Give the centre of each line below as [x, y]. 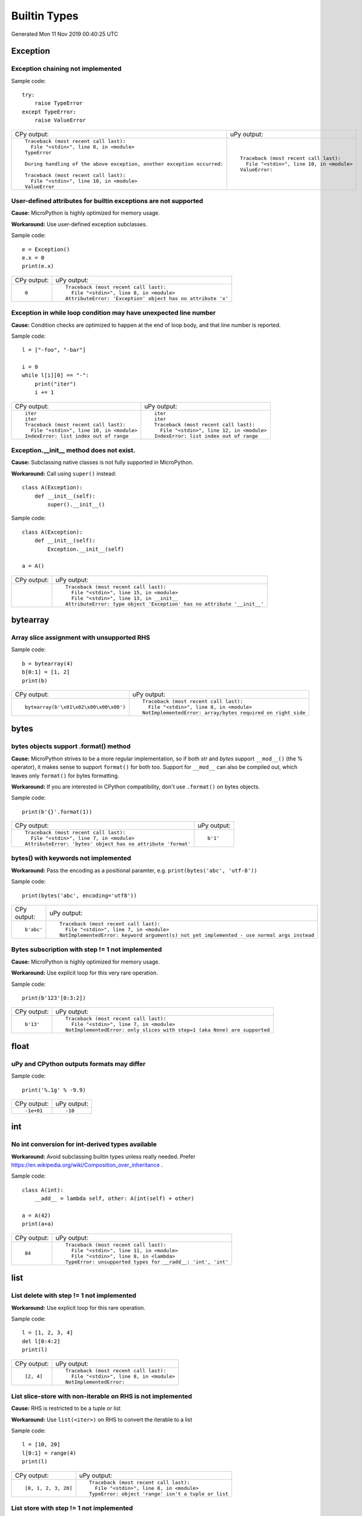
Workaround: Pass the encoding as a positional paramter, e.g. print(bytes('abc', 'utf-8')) [134, 870]
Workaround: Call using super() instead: [64, 474]
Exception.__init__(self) [86, 549]
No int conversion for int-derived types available [84, 1144]
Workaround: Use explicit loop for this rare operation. [78, 1307]
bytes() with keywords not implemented [71, 858]
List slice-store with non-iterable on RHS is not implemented [102, 1396]
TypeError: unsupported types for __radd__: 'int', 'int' [147, 1262]
